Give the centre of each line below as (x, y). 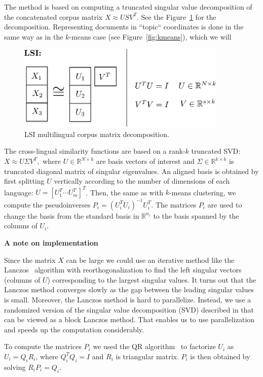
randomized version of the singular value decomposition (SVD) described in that (129, 309)
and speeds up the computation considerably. (74, 329)
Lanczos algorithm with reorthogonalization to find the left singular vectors (123, 270)
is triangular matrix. (147, 356)
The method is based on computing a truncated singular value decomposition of (128, 7)
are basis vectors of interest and (145, 161)
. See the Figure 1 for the (176, 16)
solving (15, 367)
